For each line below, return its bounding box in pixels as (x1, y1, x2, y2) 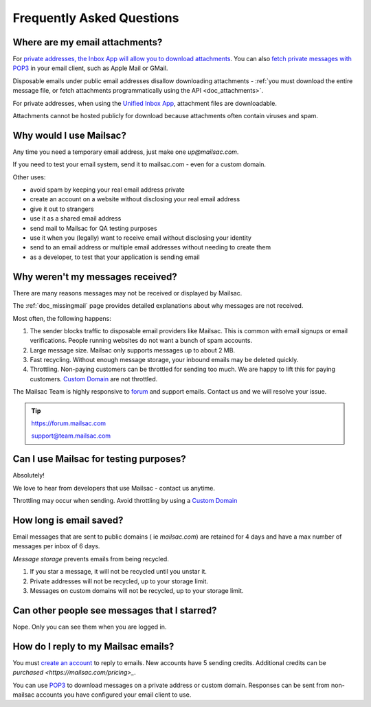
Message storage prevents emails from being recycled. (12, 554, 170, 563)
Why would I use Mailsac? (12, 129, 126, 141)
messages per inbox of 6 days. (12, 542, 100, 550)
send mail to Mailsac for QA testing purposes (30, 224, 157, 232)
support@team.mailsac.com (31, 431, 111, 440)
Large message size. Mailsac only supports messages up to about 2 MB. (30, 346, 236, 354)
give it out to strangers (30, 205, 94, 213)
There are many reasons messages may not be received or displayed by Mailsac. (12, 289, 243, 297)
